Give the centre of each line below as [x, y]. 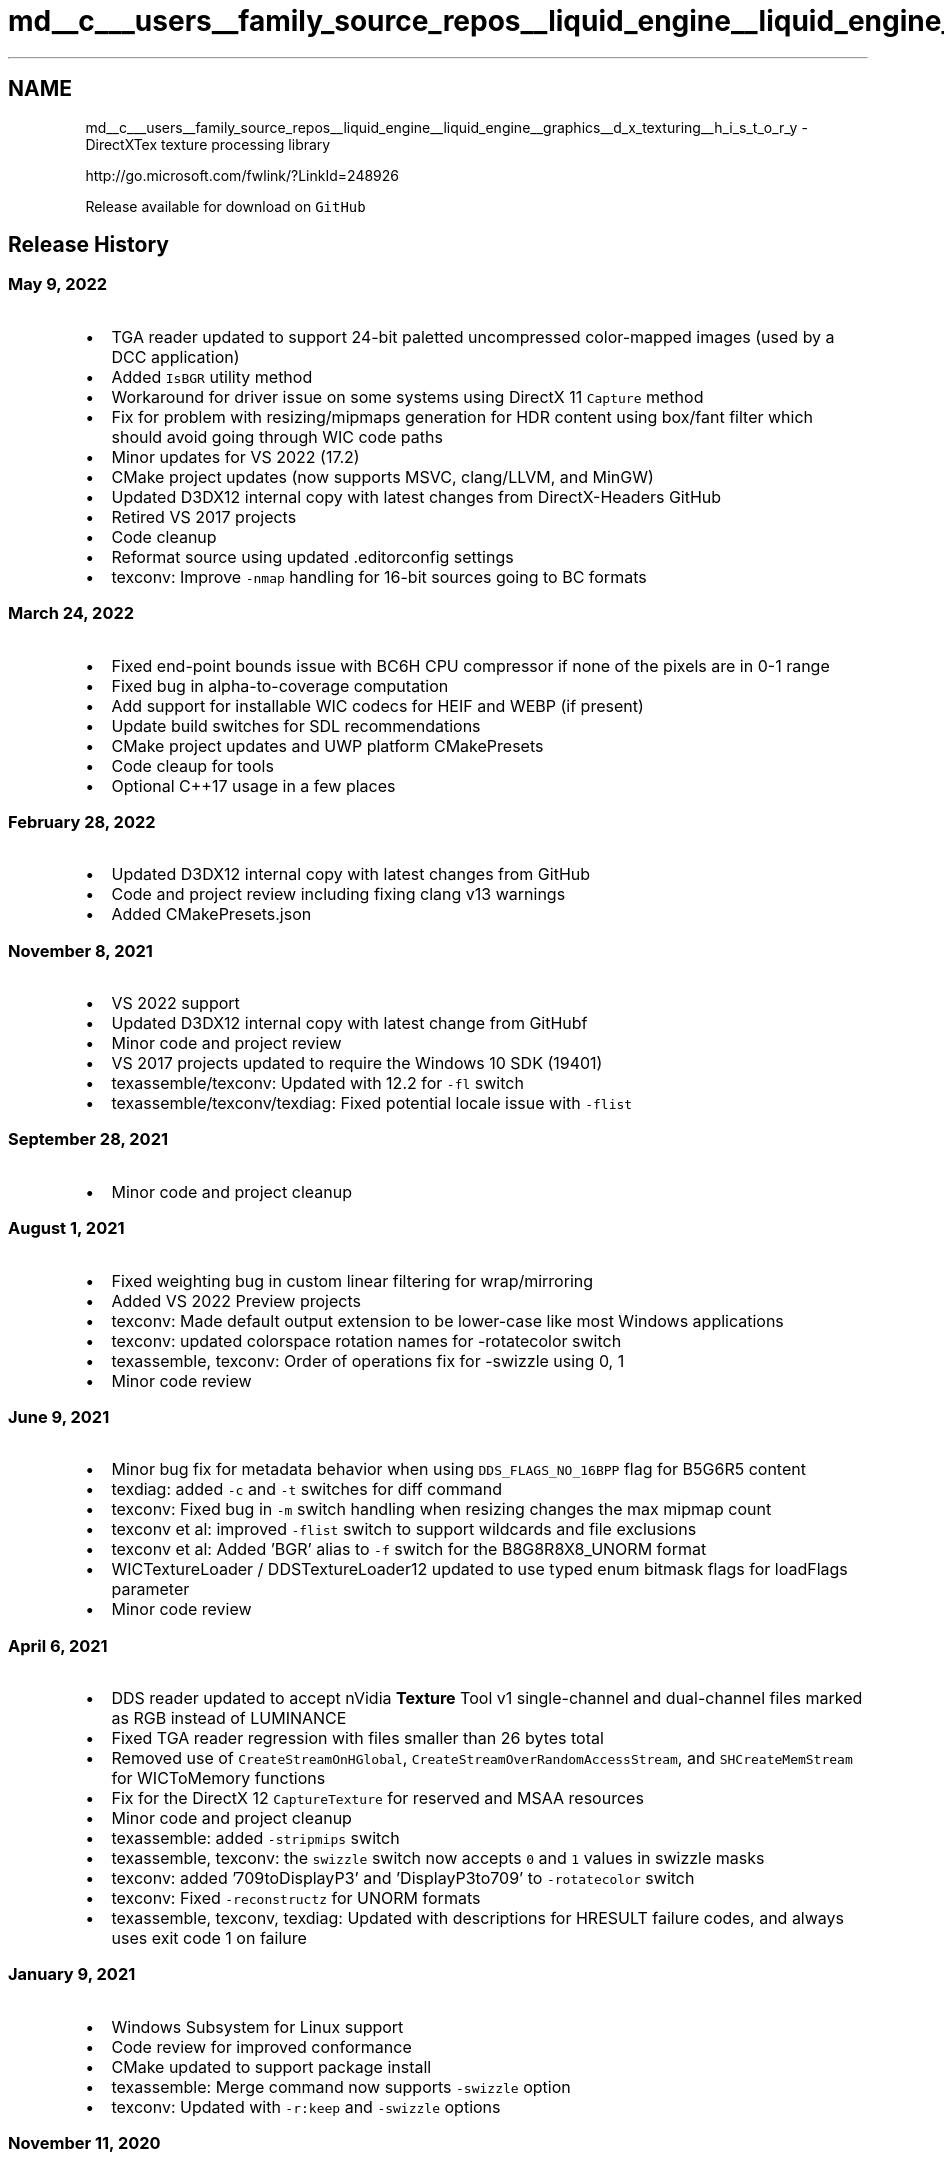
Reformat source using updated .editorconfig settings [312, 556]
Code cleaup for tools [192, 765]
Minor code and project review [226, 1043]
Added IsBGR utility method [212, 376]
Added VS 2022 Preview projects [236, 1300]
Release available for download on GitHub [225, 206]
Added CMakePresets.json [211, 914]
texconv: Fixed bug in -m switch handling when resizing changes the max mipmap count [441, 1509]
